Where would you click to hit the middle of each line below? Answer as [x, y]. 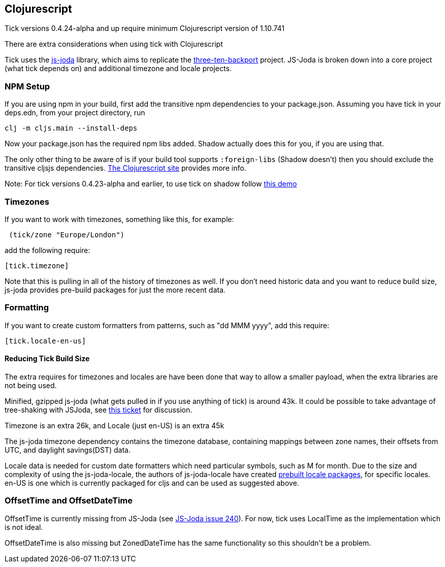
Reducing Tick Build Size [47, 359]
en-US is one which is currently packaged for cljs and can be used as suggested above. [152, 483]
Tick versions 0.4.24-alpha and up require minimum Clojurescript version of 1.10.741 [145, 28]
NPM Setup [27, 86]
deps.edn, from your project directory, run [75, 113]
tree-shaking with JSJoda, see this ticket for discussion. [99, 409]
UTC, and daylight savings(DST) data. [68, 450]
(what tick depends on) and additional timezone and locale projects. [118, 69]
